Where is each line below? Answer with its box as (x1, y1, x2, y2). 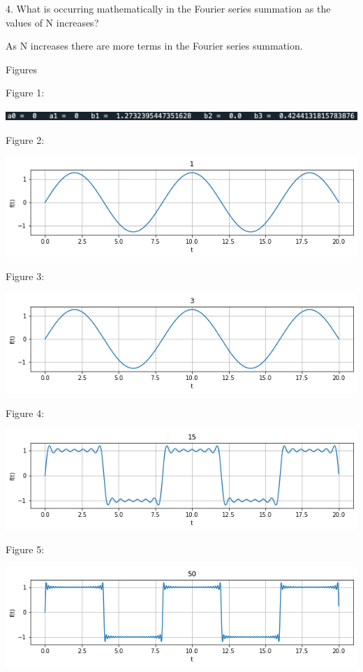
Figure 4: (6, 405, 45, 420)
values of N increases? (6, 15, 99, 29)
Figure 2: (6, 132, 45, 147)
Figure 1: (6, 85, 45, 100)
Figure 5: (6, 542, 45, 557)
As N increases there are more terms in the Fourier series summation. (6, 38, 303, 53)
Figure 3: (6, 269, 45, 284)
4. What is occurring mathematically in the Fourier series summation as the (6, 1, 331, 15)
